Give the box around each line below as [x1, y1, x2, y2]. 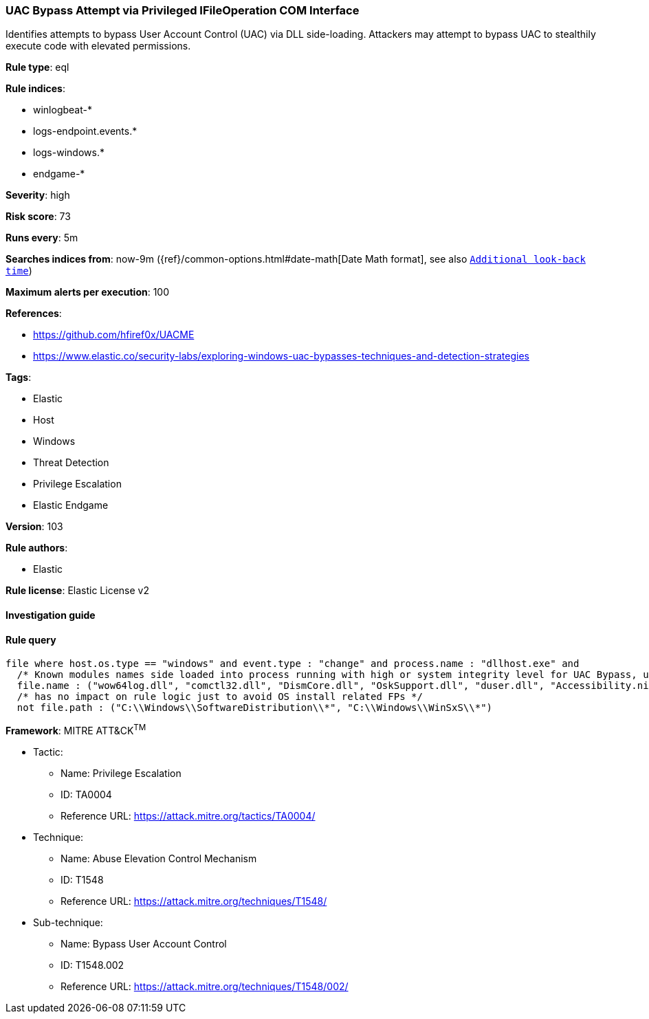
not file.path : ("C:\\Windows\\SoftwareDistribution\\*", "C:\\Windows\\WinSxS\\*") [16, 702, 493, 714]
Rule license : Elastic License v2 [5, 584, 149, 597]
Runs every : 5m [5, 232, 78, 244]
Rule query [5, 633, 56, 646]
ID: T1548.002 [60, 958, 124, 971]
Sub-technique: [33, 916, 103, 928]
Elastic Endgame [33, 499, 109, 512]
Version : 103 [5, 521, 63, 533]
